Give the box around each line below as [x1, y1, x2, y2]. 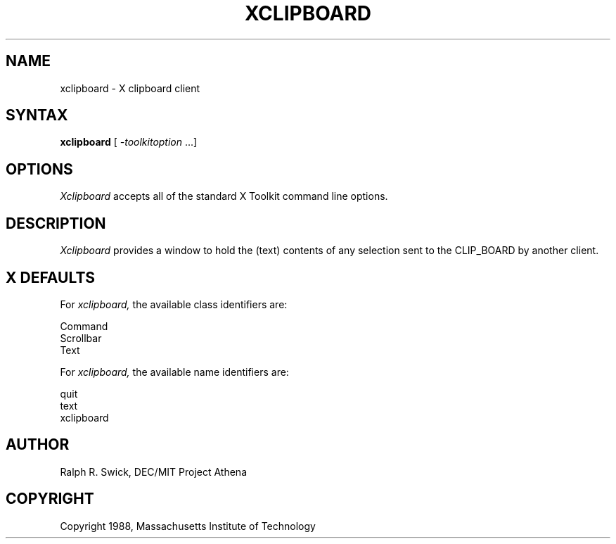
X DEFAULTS [6, 268, 96, 286]
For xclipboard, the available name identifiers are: [60, 365, 289, 378]
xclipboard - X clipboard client [60, 82, 200, 94]
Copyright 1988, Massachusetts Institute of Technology [60, 519, 316, 532]
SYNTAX [6, 106, 68, 125]
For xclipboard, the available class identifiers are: [60, 298, 288, 310]
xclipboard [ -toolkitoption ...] [60, 136, 198, 148]
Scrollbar [60, 331, 102, 344]
